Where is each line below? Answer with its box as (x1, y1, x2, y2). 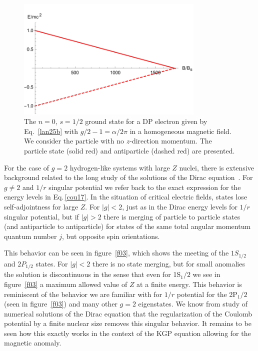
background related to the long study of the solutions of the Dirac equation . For (4, 172, 253, 182)
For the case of (4, 162, 49, 172)
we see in (192, 269, 220, 279)
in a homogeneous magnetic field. (129, 125, 231, 136)
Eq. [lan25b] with (24, 125, 78, 136)
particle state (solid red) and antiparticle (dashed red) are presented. (24, 145, 235, 156)
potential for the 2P (176, 288, 237, 299)
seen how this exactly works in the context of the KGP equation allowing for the (4, 327, 251, 338)
